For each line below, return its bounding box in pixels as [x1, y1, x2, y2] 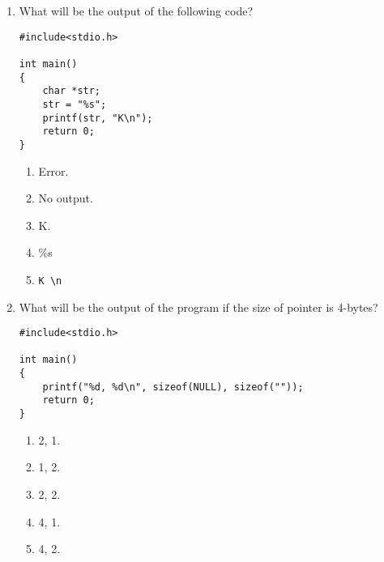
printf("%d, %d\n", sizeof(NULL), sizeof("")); [42, 381, 304, 393]
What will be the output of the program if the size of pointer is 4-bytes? [19, 298, 378, 315]
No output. [38, 189, 93, 206]
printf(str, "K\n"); [42, 112, 153, 124]
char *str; [42, 85, 101, 97]
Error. [38, 162, 69, 179]
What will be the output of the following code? [19, 2, 253, 19]
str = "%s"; [42, 98, 107, 110]
